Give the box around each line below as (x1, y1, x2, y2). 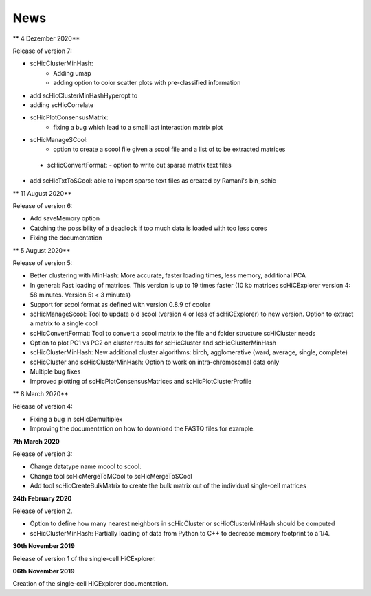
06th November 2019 (12, 566, 75, 575)
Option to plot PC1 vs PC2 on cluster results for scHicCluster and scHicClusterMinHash (30, 339, 276, 347)
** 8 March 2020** (12, 390, 69, 398)
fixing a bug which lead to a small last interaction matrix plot (53, 123, 223, 131)
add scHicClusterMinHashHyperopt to (30, 91, 138, 100)
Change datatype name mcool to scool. (30, 462, 142, 470)
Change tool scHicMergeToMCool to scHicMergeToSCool (30, 472, 192, 480)
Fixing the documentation (30, 233, 102, 242)
